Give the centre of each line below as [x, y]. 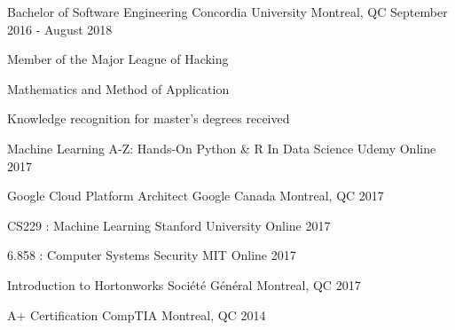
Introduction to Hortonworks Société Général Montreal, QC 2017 [184, 284]
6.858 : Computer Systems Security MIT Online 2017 [152, 255]
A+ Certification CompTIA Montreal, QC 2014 [137, 314]
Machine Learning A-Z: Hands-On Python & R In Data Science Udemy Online [222, 148]
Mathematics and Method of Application [118, 88]
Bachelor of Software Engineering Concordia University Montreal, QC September [227, 12]
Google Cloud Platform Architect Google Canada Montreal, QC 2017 [196, 196]
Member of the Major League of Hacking [118, 59]
